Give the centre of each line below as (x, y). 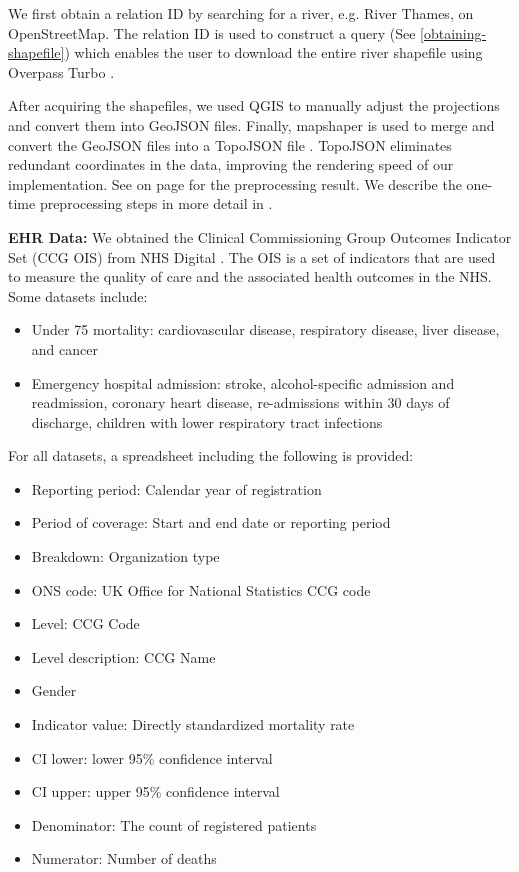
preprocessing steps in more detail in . (156, 203)
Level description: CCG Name (123, 656)
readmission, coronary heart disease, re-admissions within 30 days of (240, 402)
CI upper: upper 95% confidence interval (155, 791)
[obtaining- (453, 32)
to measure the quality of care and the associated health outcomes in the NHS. (250, 276)
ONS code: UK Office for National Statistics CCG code (201, 589)
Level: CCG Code (85, 623)
